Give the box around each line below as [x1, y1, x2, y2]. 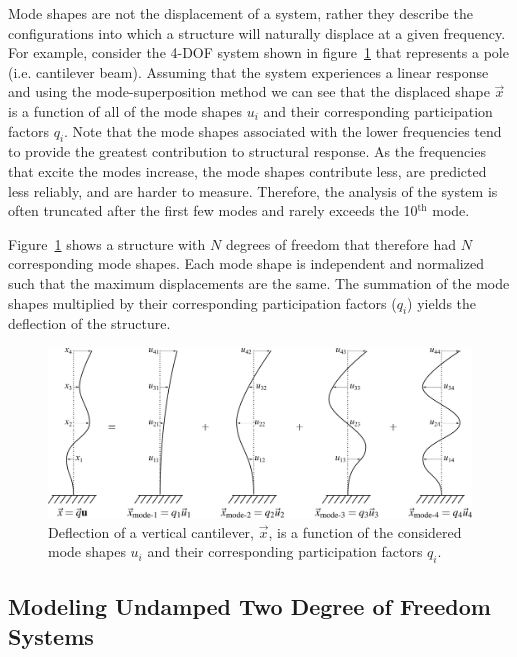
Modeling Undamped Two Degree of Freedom [8, 591, 491, 622]
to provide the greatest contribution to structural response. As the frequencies [8, 141, 486, 162]
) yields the [407, 292, 477, 313]
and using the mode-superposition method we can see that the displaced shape [8, 81, 490, 102]
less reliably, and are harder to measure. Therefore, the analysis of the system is [8, 180, 498, 201]
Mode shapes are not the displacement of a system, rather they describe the [8, 3, 473, 23]
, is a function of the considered [268, 521, 462, 542]
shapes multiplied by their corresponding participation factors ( [8, 292, 397, 313]
